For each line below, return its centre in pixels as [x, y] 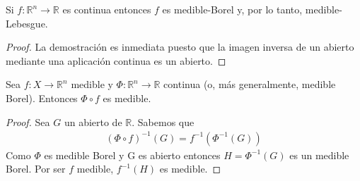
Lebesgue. [27, 23]
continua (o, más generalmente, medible [250, 84]
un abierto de [93, 121]
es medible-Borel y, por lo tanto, [232, 9]
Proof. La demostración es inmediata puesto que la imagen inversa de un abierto [180, 47]
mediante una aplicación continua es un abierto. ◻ [116, 60]
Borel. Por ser [36, 169]
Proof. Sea [28, 121]
